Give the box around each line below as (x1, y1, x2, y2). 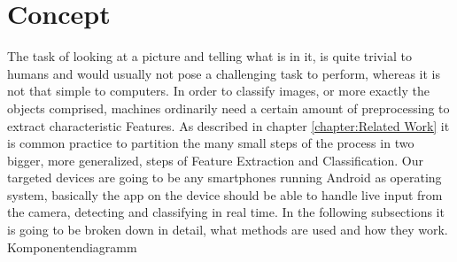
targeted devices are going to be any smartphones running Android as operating (7, 168, 442, 187)
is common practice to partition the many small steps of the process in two (7, 134, 414, 152)
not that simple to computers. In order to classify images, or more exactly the (7, 81, 430, 100)
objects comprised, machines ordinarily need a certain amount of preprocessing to (7, 98, 450, 117)
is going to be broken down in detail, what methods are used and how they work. (7, 220, 448, 239)
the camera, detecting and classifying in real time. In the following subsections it (7, 203, 445, 221)
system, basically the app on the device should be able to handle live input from (7, 185, 443, 204)
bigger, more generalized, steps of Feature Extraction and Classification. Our (7, 150, 423, 169)
